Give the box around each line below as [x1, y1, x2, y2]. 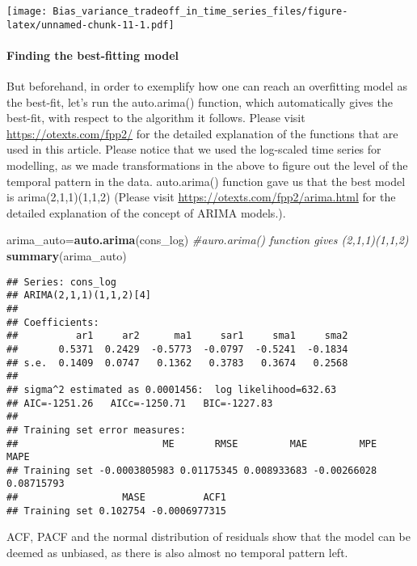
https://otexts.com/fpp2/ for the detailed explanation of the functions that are [6, 125, 398, 141]
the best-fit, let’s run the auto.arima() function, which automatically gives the [6, 93, 393, 110]
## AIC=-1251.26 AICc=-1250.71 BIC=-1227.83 [6, 397, 273, 409]
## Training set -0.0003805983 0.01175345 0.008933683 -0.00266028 [6, 464, 377, 476]
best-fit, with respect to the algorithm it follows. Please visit [6, 109, 305, 126]
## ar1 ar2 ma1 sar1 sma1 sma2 [6, 330, 348, 342]
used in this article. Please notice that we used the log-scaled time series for [6, 141, 381, 158]
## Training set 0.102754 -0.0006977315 [6, 505, 227, 517]
